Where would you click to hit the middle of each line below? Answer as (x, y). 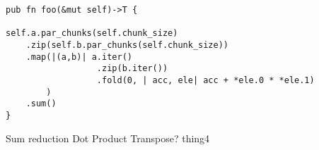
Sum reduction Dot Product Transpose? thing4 (108, 138)
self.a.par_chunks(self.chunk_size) (92, 33)
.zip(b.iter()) (132, 69)
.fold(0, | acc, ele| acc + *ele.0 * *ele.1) (205, 80)
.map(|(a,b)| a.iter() (79, 57)
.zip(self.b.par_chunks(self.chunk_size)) (127, 45)
